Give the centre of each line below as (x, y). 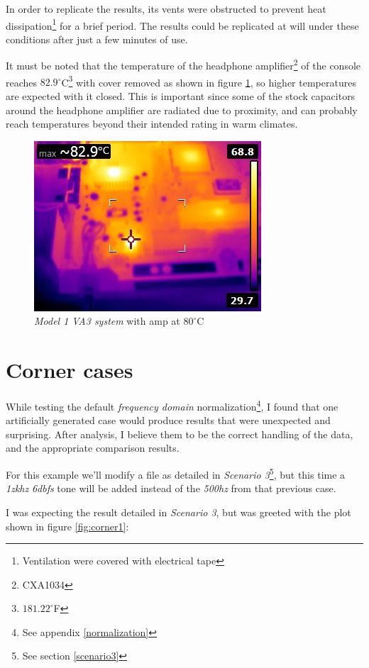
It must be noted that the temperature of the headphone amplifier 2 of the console (183, 65)
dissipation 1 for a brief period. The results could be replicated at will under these (182, 24)
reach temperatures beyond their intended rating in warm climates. (152, 124)
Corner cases (70, 370)
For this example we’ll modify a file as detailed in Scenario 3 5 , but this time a (176, 473)
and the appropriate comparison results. (93, 448)
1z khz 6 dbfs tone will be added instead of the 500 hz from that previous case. (171, 488)
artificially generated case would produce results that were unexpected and (168, 420)
